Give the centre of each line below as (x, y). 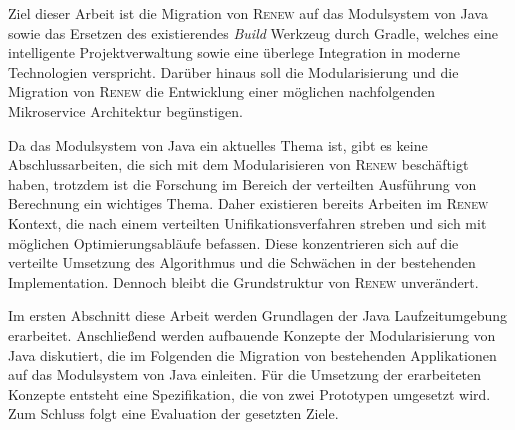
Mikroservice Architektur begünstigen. (125, 110)
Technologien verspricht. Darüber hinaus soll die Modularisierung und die (233, 71)
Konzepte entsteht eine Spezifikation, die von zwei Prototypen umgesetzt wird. (249, 393)
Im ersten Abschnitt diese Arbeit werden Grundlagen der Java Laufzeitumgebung (258, 315)
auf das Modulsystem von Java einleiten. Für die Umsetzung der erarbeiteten (245, 374)
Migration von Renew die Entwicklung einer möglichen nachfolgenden (222, 91)
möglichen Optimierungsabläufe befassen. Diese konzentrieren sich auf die (233, 242)
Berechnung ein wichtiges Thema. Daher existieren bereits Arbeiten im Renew (248, 203)
